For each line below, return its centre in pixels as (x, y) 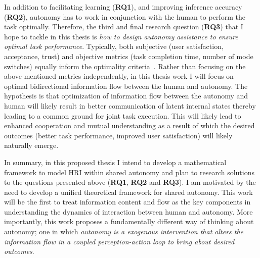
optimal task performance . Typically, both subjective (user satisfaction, (114, 46)
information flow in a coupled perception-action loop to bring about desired (119, 241)
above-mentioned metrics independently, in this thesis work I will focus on (119, 76)
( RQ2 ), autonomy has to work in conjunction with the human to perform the (125, 16)
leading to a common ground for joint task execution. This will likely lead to (123, 115)
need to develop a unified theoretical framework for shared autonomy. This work (128, 192)
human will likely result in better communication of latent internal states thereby (130, 105)
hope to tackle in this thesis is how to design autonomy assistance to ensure (121, 36)
